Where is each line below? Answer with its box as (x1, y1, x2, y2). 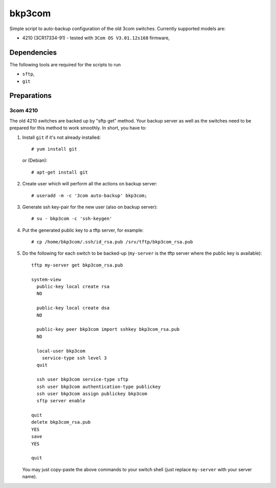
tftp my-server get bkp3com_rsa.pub (31, 262, 123, 268)
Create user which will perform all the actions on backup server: (22, 181, 158, 187)
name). (22, 474, 37, 480)
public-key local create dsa (36, 305, 110, 311)
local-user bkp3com (36, 348, 85, 354)
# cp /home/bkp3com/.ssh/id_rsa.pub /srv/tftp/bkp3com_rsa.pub (31, 239, 193, 245)
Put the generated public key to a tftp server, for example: (22, 227, 144, 233)
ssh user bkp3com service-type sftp (36, 377, 129, 382)
